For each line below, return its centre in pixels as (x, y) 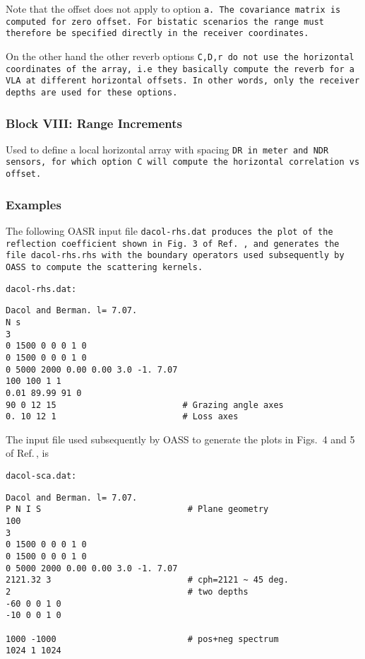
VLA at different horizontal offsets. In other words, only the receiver (183, 81)
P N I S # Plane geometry (137, 509)
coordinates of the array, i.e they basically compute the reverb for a (180, 69)
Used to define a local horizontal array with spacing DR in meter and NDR (167, 149)
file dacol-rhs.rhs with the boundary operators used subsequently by (175, 256)
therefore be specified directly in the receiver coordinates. (157, 34)
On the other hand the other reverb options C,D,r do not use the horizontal (180, 56)
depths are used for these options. (92, 92)
